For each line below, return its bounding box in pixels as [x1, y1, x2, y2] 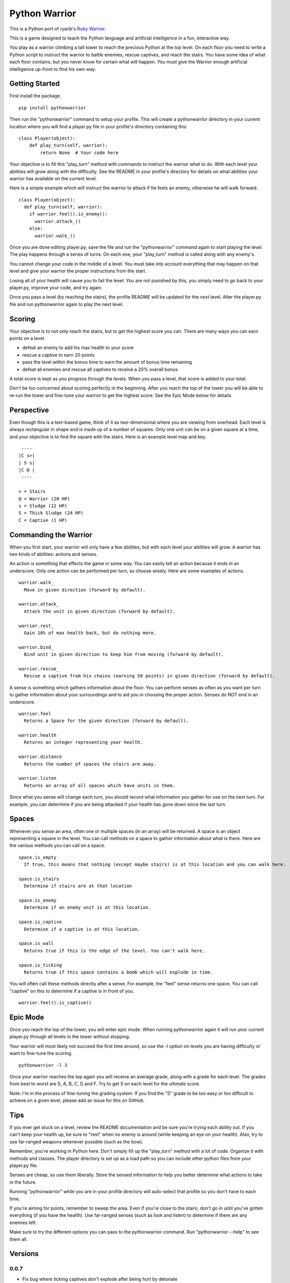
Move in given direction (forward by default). [24, 587, 146, 593]
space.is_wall [18, 941, 54, 946]
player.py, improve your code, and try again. [9, 285, 102, 290]
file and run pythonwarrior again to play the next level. [9, 301, 124, 307]
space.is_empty [18, 854, 57, 860]
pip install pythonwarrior [18, 105, 87, 110]
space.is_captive [18, 919, 62, 925]
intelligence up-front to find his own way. [9, 66, 96, 72]
